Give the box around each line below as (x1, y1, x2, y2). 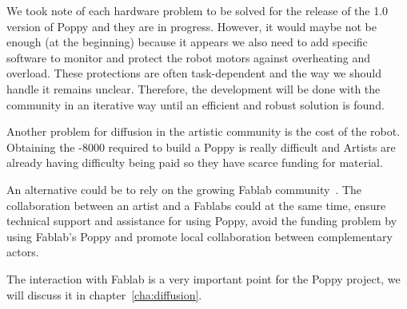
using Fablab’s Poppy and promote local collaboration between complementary (6, 228, 393, 244)
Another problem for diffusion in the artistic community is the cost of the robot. (6, 123, 401, 140)
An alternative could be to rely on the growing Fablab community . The (6, 180, 362, 197)
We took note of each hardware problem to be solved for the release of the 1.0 (6, 2, 389, 18)
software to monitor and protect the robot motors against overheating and (6, 49, 371, 65)
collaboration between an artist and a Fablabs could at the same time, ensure (6, 196, 386, 213)
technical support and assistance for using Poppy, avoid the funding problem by (6, 212, 397, 229)
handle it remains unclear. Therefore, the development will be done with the (6, 80, 381, 97)
